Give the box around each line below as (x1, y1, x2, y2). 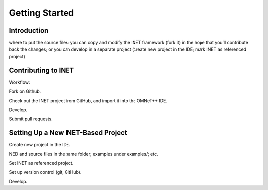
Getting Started (9, 7, 74, 18)
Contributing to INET (9, 66, 74, 74)
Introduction (9, 26, 49, 35)
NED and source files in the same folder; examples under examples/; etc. (9, 151, 158, 157)
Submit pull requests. (9, 116, 53, 122)
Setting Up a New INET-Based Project (9, 129, 127, 137)
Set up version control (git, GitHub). (9, 169, 82, 175)
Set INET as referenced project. (9, 160, 74, 166)
